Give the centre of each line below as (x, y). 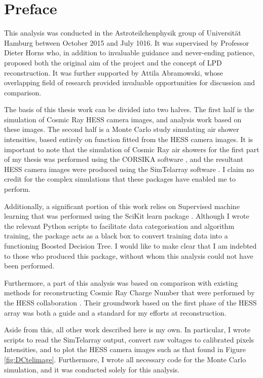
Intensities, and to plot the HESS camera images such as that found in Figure (125, 349)
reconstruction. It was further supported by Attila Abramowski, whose (114, 72)
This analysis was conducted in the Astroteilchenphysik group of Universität (123, 33)
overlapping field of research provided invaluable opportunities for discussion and (129, 82)
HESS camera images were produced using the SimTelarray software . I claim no (129, 169)
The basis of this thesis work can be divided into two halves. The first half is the (129, 109)
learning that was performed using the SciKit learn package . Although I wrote (127, 216)
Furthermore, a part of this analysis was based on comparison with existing (121, 282)
